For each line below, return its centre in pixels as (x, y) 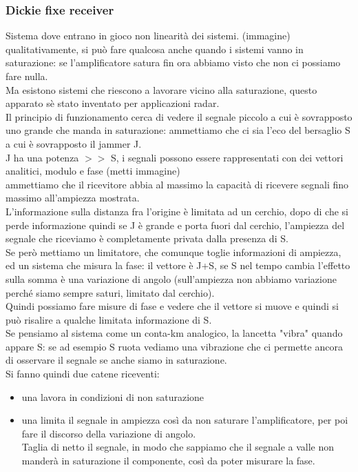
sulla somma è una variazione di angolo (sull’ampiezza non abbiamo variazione (171, 278)
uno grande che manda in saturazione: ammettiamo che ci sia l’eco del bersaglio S (178, 130)
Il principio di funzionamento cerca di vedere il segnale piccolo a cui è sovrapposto (179, 116)
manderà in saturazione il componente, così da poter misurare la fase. (168, 461)
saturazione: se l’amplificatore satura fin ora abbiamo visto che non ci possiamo (173, 62)
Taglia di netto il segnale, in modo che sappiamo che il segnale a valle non (178, 447)
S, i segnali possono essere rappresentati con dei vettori (227, 157)
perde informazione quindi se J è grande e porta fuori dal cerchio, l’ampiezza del (175, 225)
